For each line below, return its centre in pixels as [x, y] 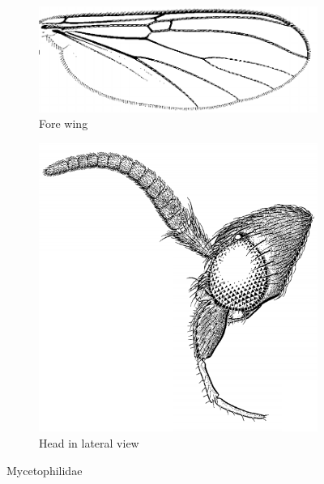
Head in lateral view [89, 442]
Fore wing [64, 123]
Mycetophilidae [45, 470]
